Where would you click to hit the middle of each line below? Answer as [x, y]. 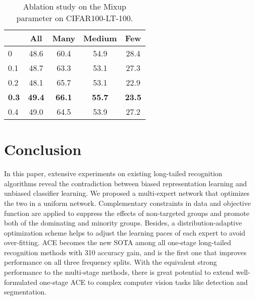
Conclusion [43, 149]
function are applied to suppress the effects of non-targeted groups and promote [127, 213]
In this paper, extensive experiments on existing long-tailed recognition [113, 173]
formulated [21, 282]
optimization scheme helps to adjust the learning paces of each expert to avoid [125, 232]
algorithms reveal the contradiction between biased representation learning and [125, 183]
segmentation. [25, 292]
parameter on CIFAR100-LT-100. [75, 18]
